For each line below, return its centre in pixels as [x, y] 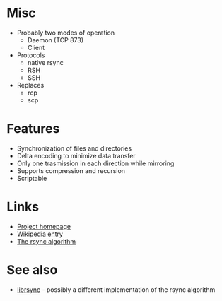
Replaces [30, 85]
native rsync [46, 62]
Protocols [31, 55]
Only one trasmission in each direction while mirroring [95, 163]
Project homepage [44, 226]
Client [36, 47]
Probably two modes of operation [66, 33]
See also [32, 270]
